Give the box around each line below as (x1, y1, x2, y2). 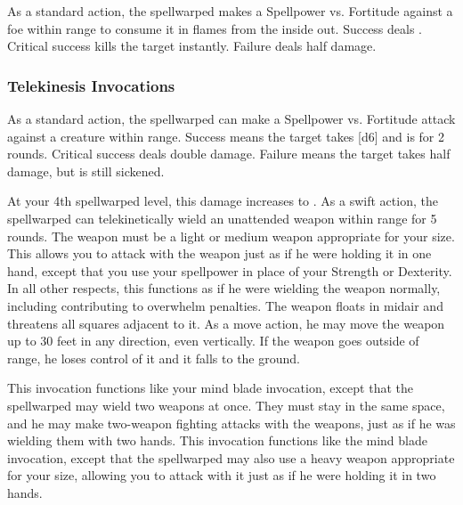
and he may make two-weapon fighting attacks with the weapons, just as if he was (7, 413, 456, 432)
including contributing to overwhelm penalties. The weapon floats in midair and (7, 296, 443, 314)
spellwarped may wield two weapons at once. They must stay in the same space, (7, 395, 445, 414)
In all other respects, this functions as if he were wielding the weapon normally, (7, 279, 441, 297)
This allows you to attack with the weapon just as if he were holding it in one (7, 244, 432, 263)
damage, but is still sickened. (7, 161, 165, 180)
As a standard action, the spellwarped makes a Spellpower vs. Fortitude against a (7, 2, 453, 20)
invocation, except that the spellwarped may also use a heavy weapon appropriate (7, 448, 455, 467)
